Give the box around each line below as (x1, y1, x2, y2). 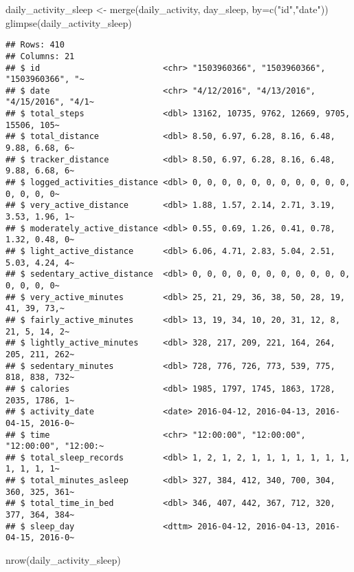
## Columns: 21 (5, 51, 75, 61)
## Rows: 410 (5, 40, 65, 50)
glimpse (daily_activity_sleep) (5, 15, 132, 30)
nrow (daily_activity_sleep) (5, 553, 121, 567)
